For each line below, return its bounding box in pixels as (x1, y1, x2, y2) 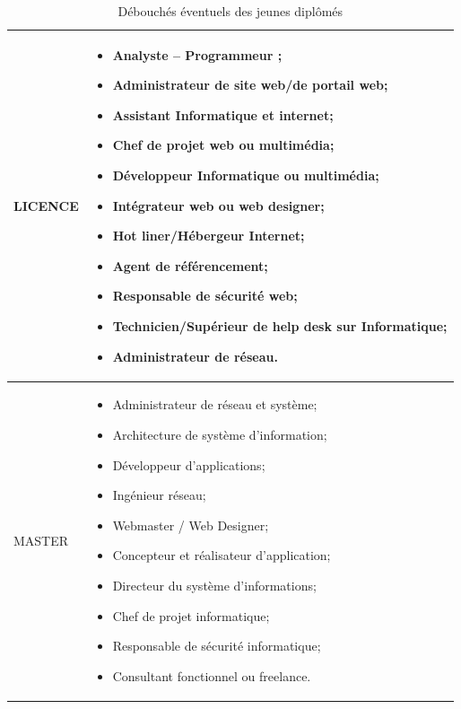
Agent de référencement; (112, 256, 268, 275)
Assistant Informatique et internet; (112, 105, 334, 124)
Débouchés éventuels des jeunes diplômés (117, 2, 344, 20)
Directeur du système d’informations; (112, 575, 317, 594)
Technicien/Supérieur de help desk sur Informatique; (112, 316, 448, 335)
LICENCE (13, 196, 79, 214)
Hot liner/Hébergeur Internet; (112, 226, 305, 245)
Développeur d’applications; (112, 455, 265, 474)
